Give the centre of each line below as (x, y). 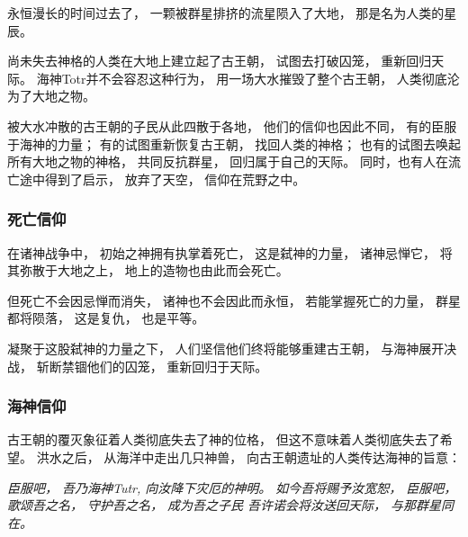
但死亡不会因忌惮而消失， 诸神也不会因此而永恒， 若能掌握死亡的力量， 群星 (234, 300)
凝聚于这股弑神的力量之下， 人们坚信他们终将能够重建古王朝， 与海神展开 (226, 348)
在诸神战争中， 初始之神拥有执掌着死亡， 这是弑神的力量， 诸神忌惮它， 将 (230, 252)
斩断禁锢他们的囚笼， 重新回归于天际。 (152, 366)
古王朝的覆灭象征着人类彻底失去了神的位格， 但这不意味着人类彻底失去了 (224, 439)
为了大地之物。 (51, 96)
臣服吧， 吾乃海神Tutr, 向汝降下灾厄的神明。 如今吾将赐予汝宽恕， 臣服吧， (232, 487)
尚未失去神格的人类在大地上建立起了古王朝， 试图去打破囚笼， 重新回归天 (226, 61)
